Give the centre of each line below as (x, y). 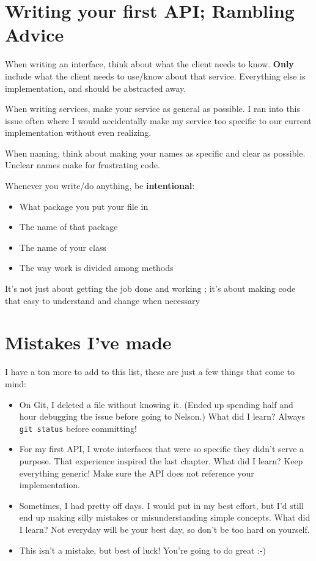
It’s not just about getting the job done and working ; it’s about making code (150, 288)
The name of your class (63, 247)
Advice (35, 35)
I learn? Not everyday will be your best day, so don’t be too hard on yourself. (164, 529)
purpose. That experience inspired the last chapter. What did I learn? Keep (161, 460)
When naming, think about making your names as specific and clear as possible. (155, 153)
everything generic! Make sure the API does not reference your (137, 473)
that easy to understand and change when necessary (102, 300)
